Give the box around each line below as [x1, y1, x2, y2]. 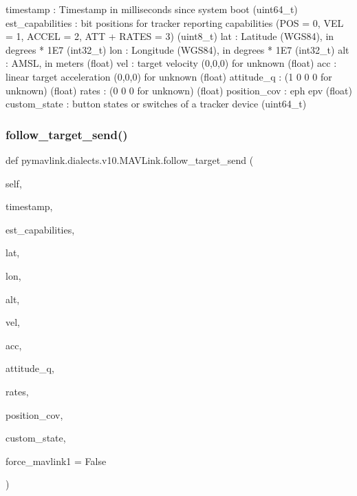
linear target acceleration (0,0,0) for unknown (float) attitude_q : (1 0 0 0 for [6, 69, 332, 83]
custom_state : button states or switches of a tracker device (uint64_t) [6, 96, 307, 111]
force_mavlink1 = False [6, 453, 107, 468]
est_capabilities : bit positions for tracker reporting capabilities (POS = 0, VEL [6, 15, 344, 30]
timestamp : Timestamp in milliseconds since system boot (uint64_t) [6, 2, 298, 16]
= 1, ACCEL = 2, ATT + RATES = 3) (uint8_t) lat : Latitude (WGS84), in [6, 29, 334, 43]
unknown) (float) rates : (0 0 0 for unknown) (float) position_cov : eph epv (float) [6, 83, 352, 97]
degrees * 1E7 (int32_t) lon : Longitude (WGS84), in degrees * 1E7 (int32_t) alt [6, 42, 349, 56]
